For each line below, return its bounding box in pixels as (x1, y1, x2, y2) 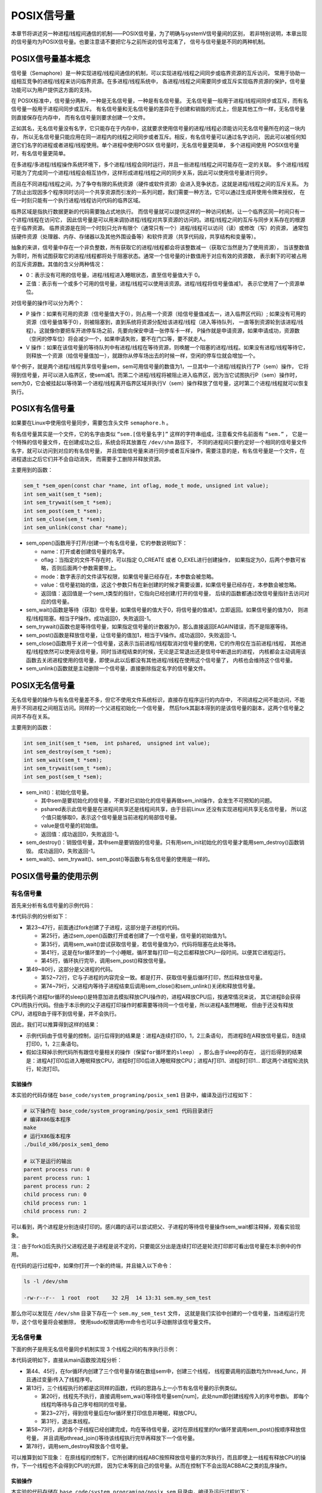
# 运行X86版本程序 (23, 1132, 71, 1139)
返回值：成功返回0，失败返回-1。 (41, 830, 122, 837)
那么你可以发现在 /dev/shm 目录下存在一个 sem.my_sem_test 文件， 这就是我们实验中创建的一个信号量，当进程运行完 (11, 1310, 305, 1317)
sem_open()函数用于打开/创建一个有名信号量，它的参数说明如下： (26, 539, 188, 546)
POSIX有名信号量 (11, 404, 75, 414)
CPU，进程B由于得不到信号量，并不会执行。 (11, 1010, 120, 1017)
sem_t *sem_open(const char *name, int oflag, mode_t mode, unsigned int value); (23, 483, 270, 489)
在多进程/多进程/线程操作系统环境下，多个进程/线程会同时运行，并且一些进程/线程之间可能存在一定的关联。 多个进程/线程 (11, 161, 309, 168)
